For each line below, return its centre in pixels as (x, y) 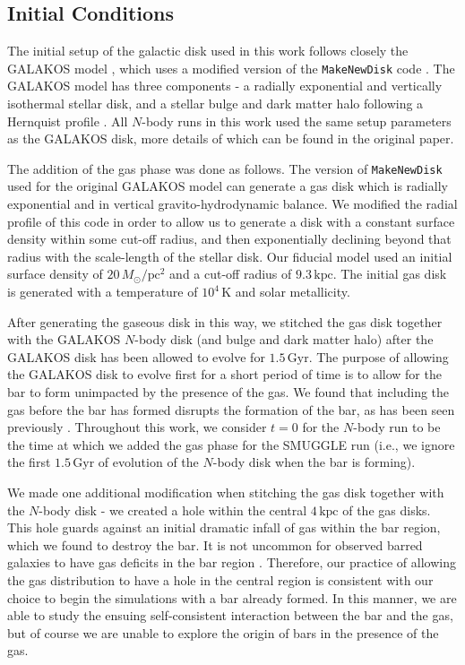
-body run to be (397, 427)
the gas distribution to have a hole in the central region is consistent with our (220, 579)
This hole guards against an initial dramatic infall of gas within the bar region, (224, 527)
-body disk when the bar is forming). (314, 462)
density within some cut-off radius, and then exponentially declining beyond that (229, 239)
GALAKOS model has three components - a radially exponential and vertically (225, 86)
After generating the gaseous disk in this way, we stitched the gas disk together (225, 321)
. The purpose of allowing (379, 356)
